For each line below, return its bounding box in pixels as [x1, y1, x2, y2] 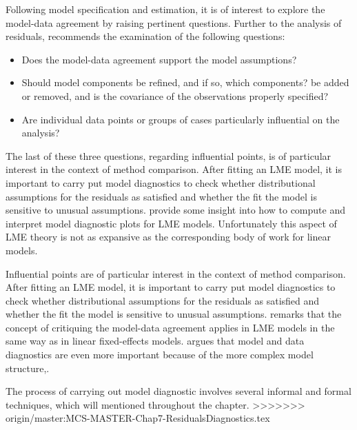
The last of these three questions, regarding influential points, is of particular [6, 148, 331, 163]
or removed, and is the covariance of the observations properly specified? [21, 88, 329, 103]
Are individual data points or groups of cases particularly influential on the [21, 112, 340, 126]
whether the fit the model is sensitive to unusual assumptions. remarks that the [6, 307, 342, 321]
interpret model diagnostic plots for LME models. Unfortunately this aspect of [6, 216, 337, 230]
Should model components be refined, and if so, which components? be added [21, 75, 349, 90]
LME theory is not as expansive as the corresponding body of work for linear [6, 229, 331, 244]
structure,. [6, 360, 50, 375]
